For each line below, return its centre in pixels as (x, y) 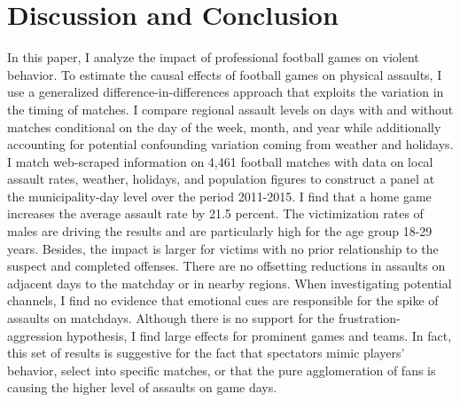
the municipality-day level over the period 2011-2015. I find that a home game (219, 196)
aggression (35, 335)
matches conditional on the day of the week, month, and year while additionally (224, 126)
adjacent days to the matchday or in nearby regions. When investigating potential (230, 283)
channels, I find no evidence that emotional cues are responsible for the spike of (223, 300)
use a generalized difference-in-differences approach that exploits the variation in (226, 92)
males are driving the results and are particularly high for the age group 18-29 (220, 231)
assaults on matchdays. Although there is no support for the (171, 318)
